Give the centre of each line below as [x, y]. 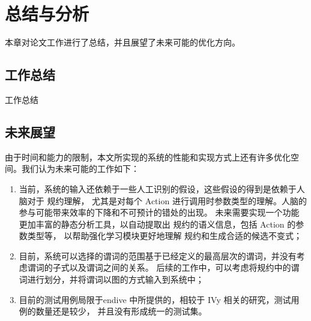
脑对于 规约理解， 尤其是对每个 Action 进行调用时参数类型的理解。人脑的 [163, 200]
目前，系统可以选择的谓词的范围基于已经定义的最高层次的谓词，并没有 [158, 255]
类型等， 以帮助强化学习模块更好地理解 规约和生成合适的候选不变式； [165, 236]
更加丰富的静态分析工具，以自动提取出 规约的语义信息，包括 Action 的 [157, 224]
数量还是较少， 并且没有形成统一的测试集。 [121, 311]
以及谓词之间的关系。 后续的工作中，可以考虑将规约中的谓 [184, 267]
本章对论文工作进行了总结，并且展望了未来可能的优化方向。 [122, 42]
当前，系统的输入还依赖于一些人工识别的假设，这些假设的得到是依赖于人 [162, 188]
